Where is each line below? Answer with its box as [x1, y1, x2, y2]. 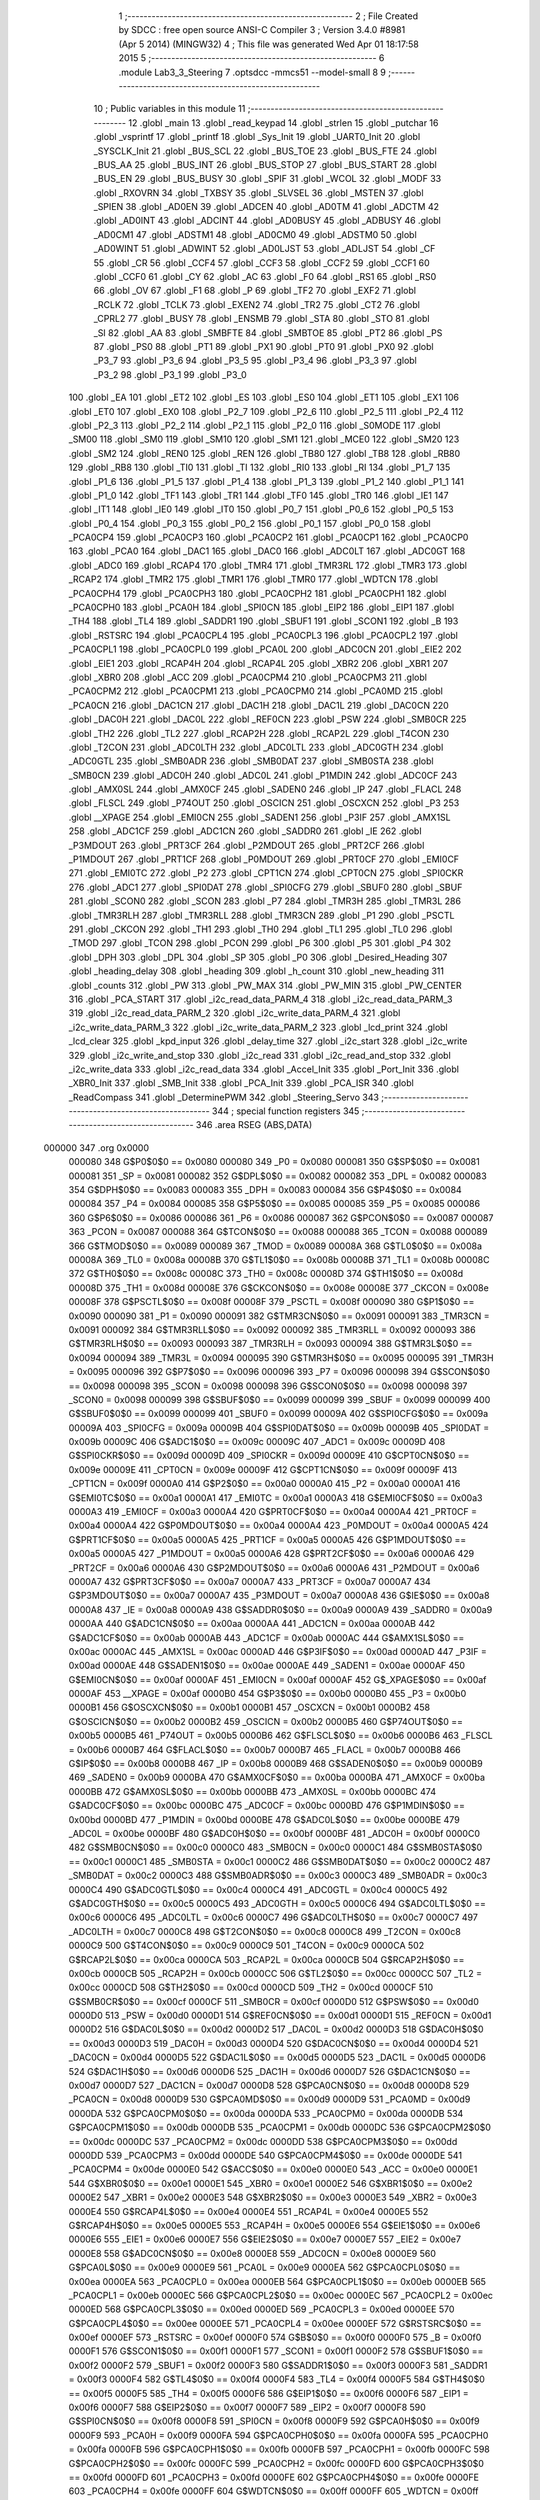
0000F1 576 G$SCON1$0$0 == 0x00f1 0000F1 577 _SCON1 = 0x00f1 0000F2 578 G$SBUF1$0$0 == [68, 2345, 484, 2357]
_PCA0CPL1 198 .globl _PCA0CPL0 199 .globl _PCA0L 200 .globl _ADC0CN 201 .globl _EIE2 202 [68, 643, 462, 655]
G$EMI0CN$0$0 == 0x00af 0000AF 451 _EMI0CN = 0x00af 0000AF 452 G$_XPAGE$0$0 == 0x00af [68, 1673, 487, 1685]
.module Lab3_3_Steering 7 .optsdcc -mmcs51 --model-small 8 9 [118, 66, 387, 78]
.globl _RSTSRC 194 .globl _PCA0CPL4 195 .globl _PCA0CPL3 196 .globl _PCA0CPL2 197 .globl [68, 629, 459, 641]
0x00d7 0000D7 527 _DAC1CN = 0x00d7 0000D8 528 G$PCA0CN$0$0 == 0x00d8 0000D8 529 [68, 2080, 470, 2092]
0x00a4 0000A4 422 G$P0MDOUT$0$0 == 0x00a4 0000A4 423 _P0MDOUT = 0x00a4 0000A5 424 [68, 1520, 489, 1532]
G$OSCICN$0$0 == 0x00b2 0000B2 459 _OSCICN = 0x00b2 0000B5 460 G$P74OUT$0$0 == [68, 1715, 464, 1727]
